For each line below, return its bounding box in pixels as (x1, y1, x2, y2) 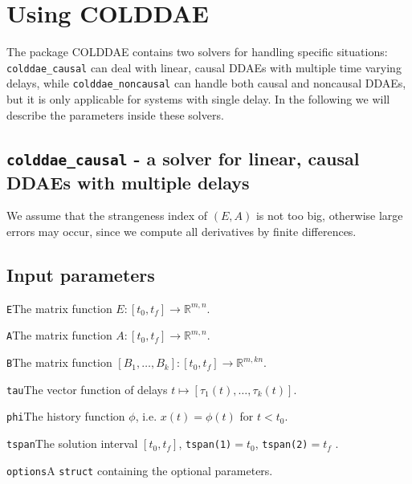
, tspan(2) (255, 435, 308, 452)
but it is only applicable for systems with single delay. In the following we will (6, 91, 390, 108)
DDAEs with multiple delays (6, 169, 250, 194)
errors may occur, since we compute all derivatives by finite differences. (6, 222, 357, 239)
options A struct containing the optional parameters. (6, 462, 273, 478)
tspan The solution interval (6, 435, 138, 452)
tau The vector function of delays (6, 380, 168, 397)
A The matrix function (6, 327, 112, 344)
